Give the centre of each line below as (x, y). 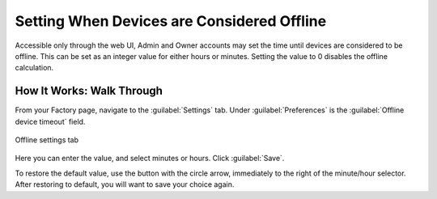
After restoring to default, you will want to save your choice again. (125, 184)
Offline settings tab (47, 140)
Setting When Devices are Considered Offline (171, 21)
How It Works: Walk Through (89, 91)
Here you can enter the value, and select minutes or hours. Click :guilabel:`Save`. (150, 159)
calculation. (34, 68)
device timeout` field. (50, 121)
